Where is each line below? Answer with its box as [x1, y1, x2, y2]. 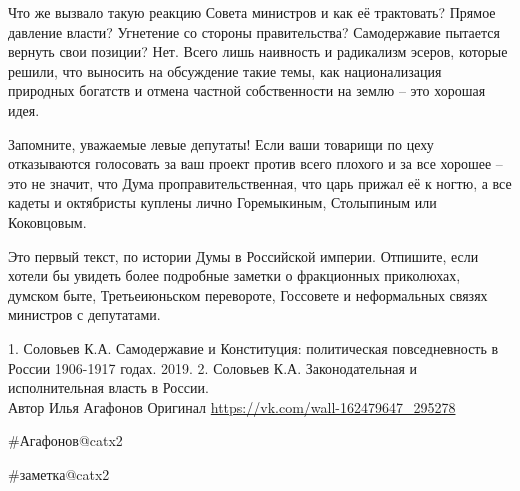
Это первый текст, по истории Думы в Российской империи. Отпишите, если [8, 245, 479, 266]
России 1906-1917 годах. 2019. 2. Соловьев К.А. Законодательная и [8, 357, 418, 378]
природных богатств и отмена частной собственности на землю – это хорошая [8, 80, 486, 101]
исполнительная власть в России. [8, 377, 209, 398]
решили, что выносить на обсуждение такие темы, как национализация [8, 60, 442, 81]
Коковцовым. [8, 211, 87, 232]
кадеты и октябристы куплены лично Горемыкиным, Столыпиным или [8, 192, 437, 213]
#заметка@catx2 [8, 463, 110, 484]
